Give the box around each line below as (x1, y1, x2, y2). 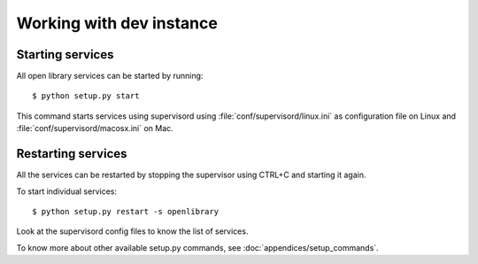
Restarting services (16, 146, 127, 161)
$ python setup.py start (32, 91, 140, 101)
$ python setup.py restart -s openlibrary (32, 206, 220, 216)
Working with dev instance (16, 13, 219, 33)
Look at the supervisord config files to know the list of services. (16, 226, 249, 237)
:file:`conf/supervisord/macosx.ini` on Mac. (16, 123, 174, 134)
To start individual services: (16, 186, 117, 197)
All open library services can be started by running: (16, 71, 204, 82)
